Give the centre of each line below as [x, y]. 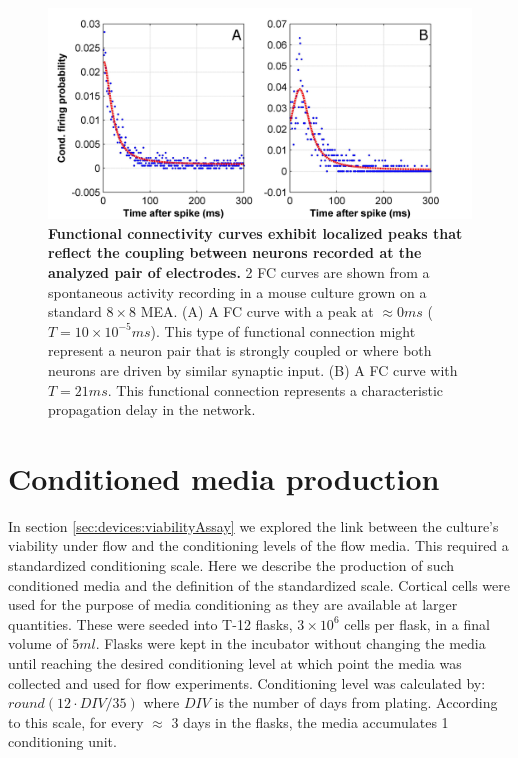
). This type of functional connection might [283, 330]
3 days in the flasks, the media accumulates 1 [310, 721]
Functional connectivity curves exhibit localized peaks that [255, 232]
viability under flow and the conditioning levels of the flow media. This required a [258, 545]
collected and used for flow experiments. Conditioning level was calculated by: [247, 682]
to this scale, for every [76, 721]
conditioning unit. [62, 741]
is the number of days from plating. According [356, 702]
